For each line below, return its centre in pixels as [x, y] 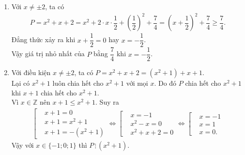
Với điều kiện [31, 72]
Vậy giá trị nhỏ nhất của [48, 54]
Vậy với [23, 145]
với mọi [137, 83]
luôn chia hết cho [78, 83]
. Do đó [165, 83]
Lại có [21, 83]
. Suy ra [107, 102]
